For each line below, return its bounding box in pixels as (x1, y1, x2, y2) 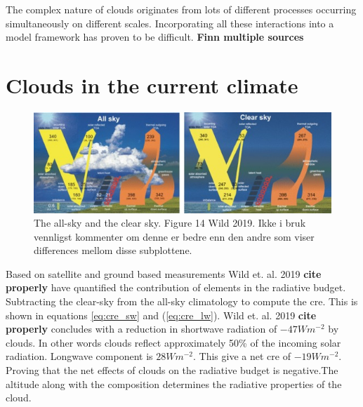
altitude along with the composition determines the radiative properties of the (6, 376, 342, 391)
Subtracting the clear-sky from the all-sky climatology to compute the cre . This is (6, 294, 358, 309)
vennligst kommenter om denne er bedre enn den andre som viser (34, 229, 315, 243)
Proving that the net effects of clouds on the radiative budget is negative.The (6, 363, 338, 378)
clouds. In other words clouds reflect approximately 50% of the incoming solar (6, 335, 341, 349)
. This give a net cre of (193, 349, 291, 363)
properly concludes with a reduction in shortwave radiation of (6, 321, 277, 336)
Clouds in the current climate (6, 71, 298, 100)
